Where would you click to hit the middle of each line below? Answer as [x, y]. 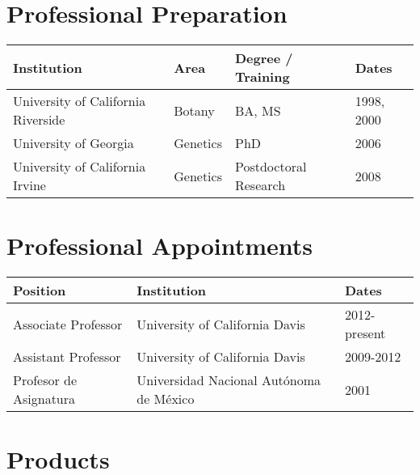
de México [166, 399]
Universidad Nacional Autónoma [229, 380]
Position [40, 291]
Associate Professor [68, 324]
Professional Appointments [160, 246]
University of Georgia [73, 143]
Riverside [39, 120]
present [365, 333]
